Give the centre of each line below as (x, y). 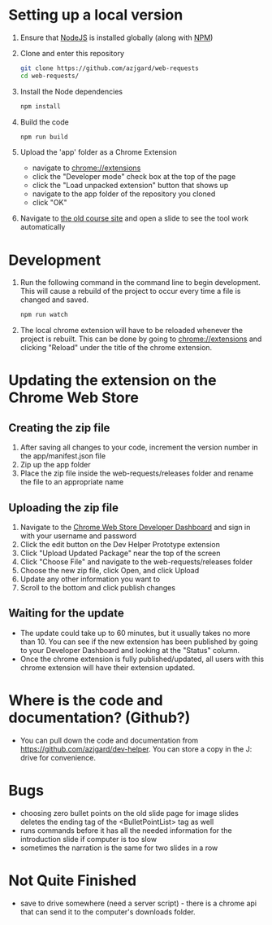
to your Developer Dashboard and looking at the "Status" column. (130, 650)
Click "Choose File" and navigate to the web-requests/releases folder (136, 562)
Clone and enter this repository (72, 53)
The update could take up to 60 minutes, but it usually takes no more (135, 633)
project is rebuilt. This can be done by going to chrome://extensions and (141, 339)
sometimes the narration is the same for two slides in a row (119, 848)
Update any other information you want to (90, 579)
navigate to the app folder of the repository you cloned (124, 194)
